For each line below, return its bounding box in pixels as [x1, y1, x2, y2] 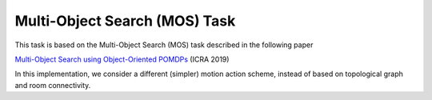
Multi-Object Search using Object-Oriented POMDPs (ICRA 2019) [14, 54, 230, 64]
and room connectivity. [14, 80, 91, 90]
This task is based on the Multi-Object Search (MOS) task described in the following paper [14, 40, 314, 50]
